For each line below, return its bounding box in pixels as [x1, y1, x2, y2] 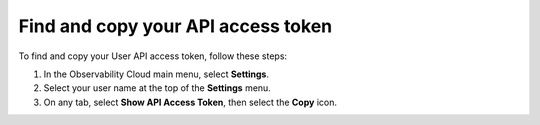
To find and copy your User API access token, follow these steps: [18, 50, 288, 62]
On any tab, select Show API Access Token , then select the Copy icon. [43, 96, 337, 108]
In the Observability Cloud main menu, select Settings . [43, 68, 270, 80]
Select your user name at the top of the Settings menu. [43, 82, 272, 94]
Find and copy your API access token [18, 15, 333, 37]
